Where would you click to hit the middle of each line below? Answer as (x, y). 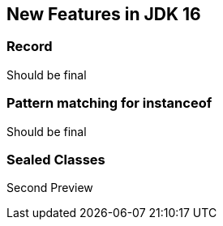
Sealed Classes (56, 159)
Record (30, 47)
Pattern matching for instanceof (109, 103)
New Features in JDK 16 (104, 14)
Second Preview (50, 188)
